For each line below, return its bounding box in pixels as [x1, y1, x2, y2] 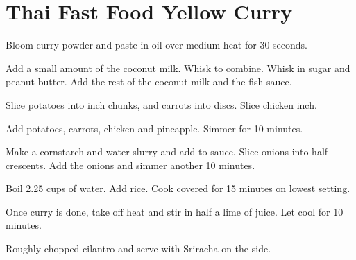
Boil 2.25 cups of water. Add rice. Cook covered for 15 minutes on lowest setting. [6, 181, 350, 196]
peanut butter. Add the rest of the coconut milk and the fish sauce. [6, 74, 292, 89]
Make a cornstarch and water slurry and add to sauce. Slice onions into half [6, 144, 328, 159]
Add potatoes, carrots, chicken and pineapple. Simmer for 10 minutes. [6, 121, 303, 135]
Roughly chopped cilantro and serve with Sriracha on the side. [6, 241, 271, 256]
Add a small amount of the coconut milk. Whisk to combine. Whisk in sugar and [6, 60, 350, 75]
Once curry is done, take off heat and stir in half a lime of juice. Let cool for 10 [6, 204, 344, 218]
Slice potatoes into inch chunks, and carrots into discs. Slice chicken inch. [6, 97, 317, 112]
